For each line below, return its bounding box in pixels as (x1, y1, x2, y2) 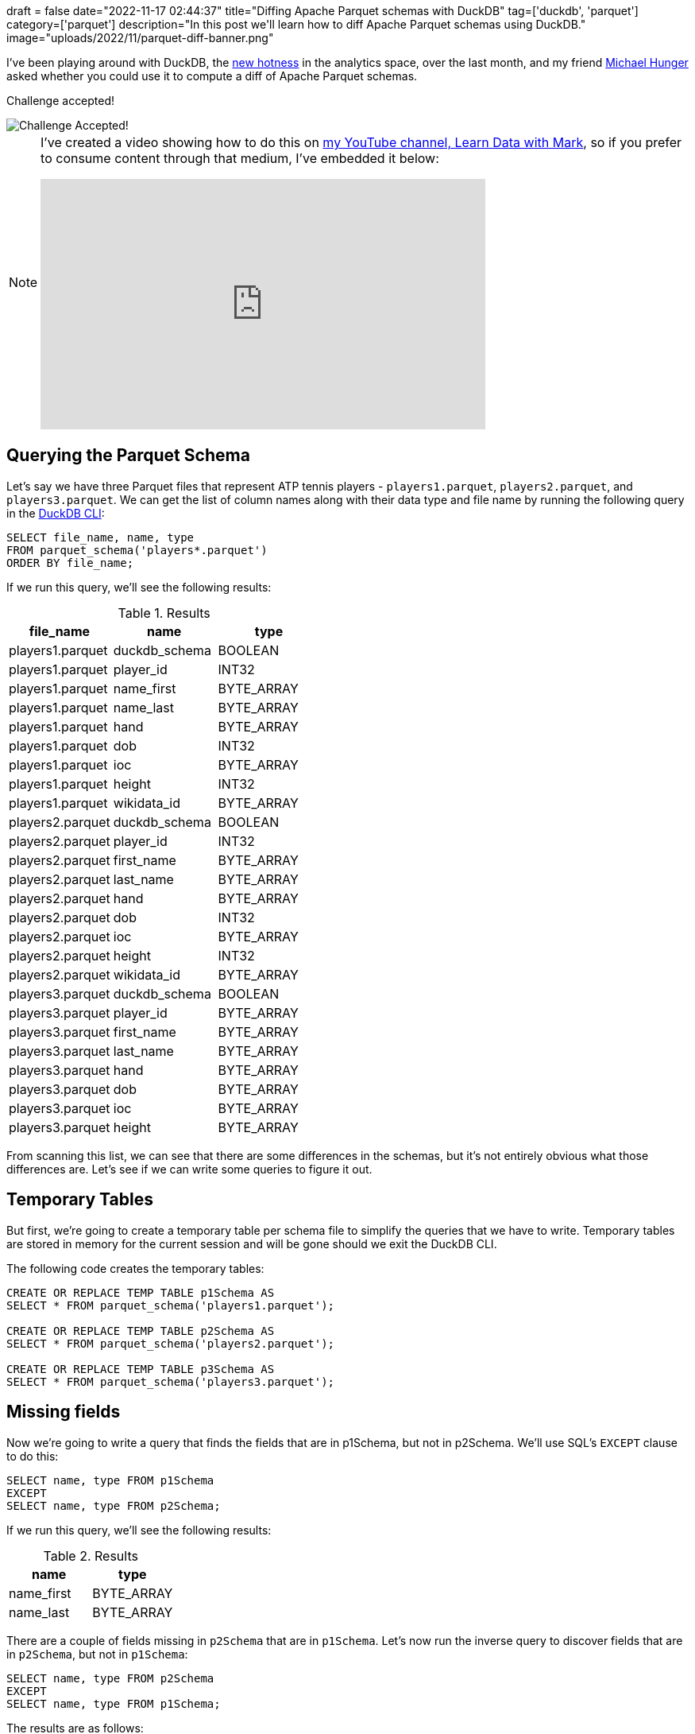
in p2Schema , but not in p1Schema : (6, 1647, 188, 1661)
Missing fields (6, 1402, 121, 1422)
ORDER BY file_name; (6, 556, 134, 569)
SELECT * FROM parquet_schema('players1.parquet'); (6, 1298, 335, 1312)
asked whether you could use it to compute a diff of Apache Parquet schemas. (6, 69, 418, 83)
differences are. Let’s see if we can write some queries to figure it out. (6, 1162, 373, 1176)
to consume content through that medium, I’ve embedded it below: (41, 150, 439, 166)
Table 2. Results (43, 1547, 138, 1564)
